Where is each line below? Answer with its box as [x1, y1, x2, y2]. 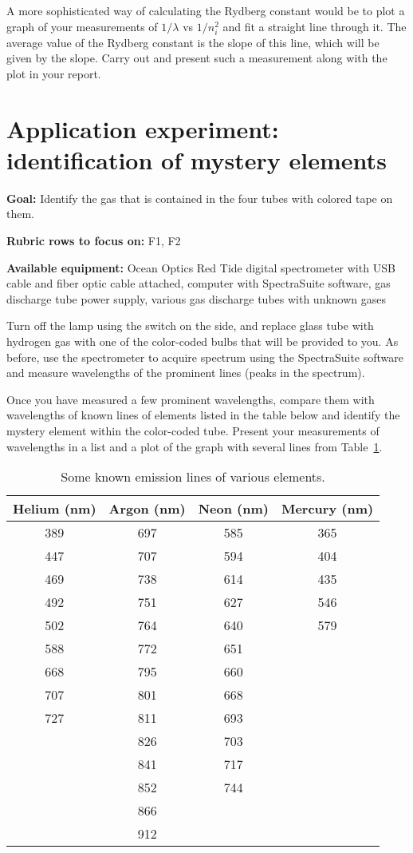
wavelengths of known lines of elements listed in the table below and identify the [6, 407, 400, 423]
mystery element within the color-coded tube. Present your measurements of [6, 422, 380, 438]
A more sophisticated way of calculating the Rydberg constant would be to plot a [6, 2, 405, 18]
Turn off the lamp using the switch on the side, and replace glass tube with [6, 317, 374, 334]
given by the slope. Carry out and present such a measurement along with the [6, 50, 387, 66]
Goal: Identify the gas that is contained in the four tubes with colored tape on [6, 189, 393, 206]
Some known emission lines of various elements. [61, 467, 325, 486]
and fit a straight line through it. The [222, 18, 407, 34]
